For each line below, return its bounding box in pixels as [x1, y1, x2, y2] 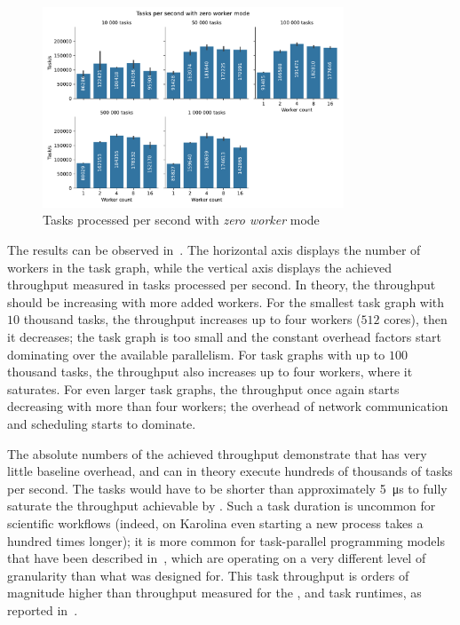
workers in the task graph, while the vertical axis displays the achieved [7, 257, 392, 276]
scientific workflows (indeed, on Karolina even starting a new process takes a [7, 513, 424, 532]
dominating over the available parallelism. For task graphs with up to [7, 344, 385, 363]
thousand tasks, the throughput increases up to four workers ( [23, 310, 361, 328]
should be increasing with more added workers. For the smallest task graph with [7, 292, 445, 311]
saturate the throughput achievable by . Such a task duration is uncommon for [7, 496, 436, 515]
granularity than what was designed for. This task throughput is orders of [7, 566, 409, 584]
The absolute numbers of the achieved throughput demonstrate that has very [7, 444, 427, 463]
